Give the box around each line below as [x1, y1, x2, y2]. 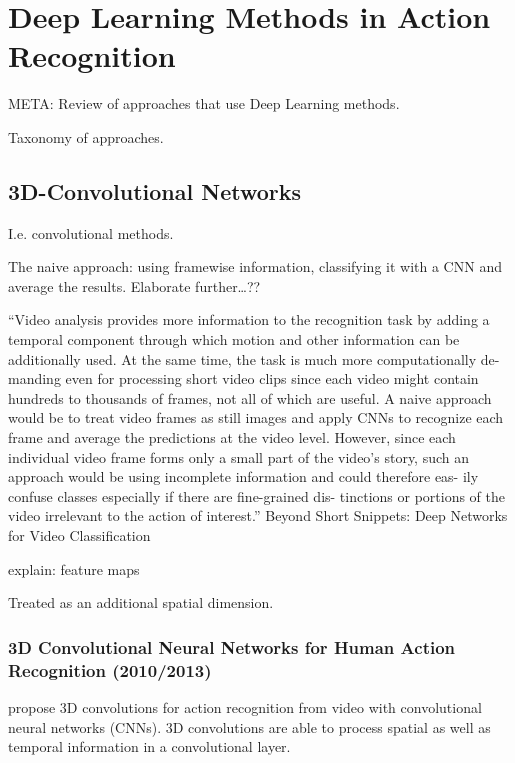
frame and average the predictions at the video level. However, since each [8, 427, 456, 448]
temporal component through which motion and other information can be [8, 329, 460, 350]
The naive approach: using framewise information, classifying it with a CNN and [8, 256, 502, 277]
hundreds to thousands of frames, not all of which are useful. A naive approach [8, 387, 492, 408]
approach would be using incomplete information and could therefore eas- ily [8, 466, 479, 487]
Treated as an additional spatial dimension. [8, 592, 274, 613]
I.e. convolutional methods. [8, 222, 174, 243]
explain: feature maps [8, 558, 140, 579]
